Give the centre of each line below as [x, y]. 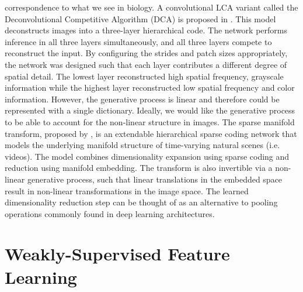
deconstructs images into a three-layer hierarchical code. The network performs [146, 30]
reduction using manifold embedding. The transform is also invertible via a [139, 168]
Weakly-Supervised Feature [117, 254]
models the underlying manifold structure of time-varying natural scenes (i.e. [142, 145]
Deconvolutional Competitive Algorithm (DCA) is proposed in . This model [140, 18]
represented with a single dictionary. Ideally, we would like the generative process [150, 110]
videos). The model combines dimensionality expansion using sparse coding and [147, 156]
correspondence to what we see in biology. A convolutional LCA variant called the [151, 7]
